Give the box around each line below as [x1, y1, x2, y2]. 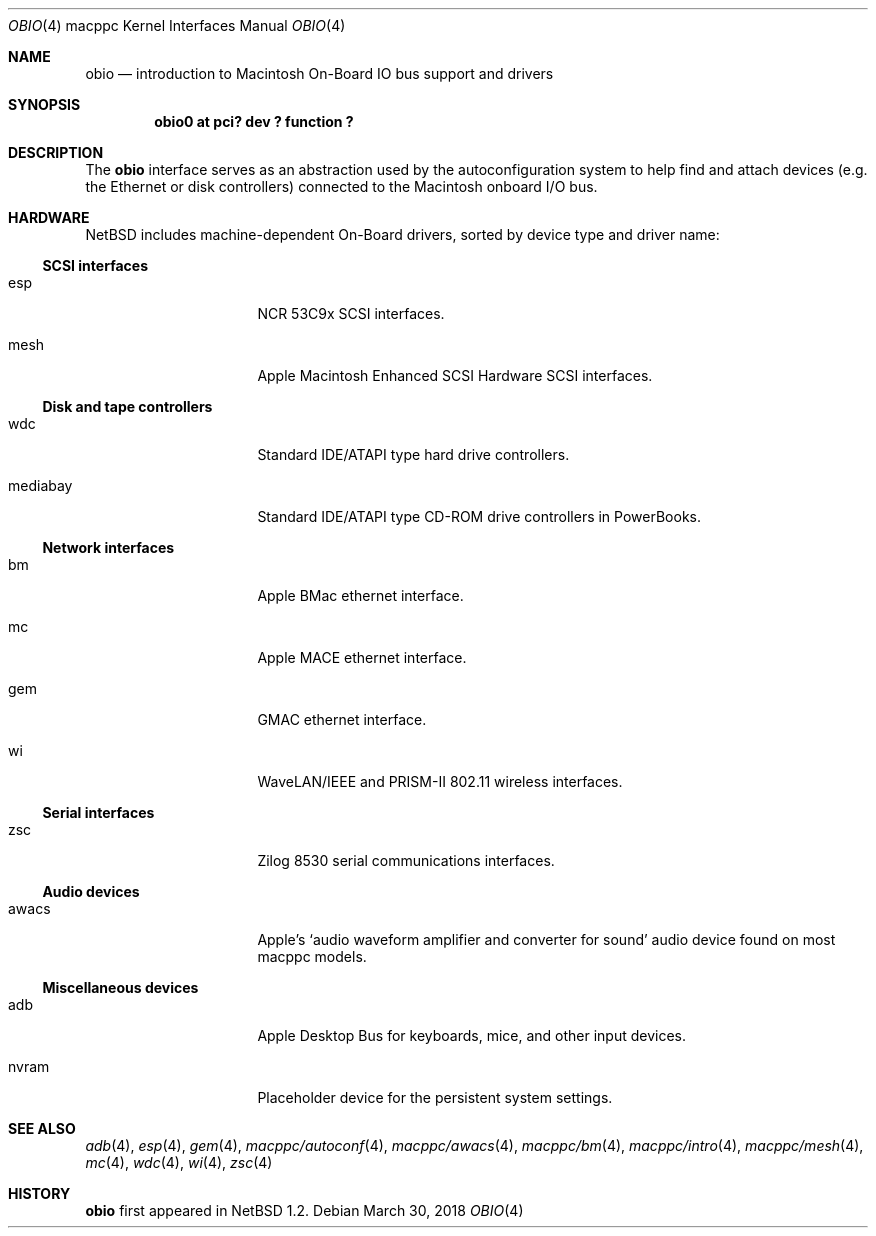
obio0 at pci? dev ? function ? [154, 113, 354, 130]
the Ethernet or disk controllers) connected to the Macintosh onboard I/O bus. [85, 178, 598, 195]
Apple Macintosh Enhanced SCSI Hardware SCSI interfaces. [257, 367, 653, 384]
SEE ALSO [8, 1120, 76, 1137]
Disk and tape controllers [42, 398, 213, 415]
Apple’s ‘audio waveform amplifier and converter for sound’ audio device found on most [257, 931, 836, 948]
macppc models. [257, 948, 367, 965]
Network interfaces [42, 539, 175, 556]
